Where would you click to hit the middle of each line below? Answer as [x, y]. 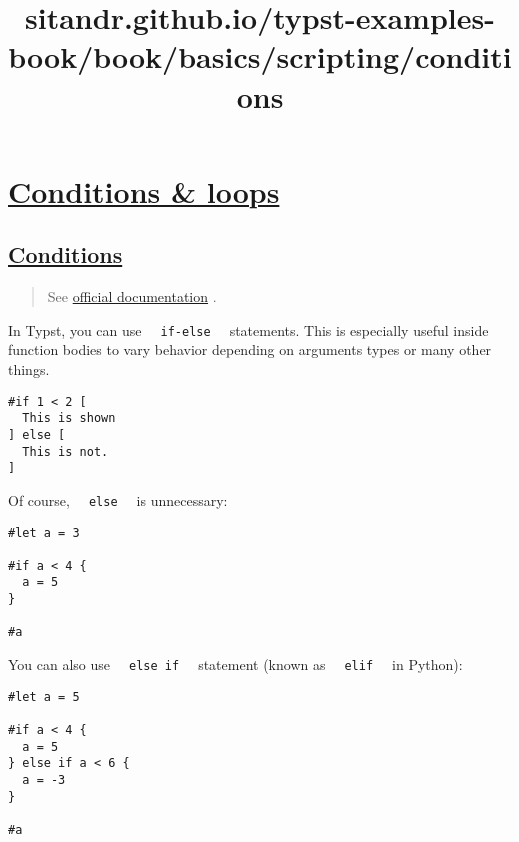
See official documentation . [132, 296]
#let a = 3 [44, 532]
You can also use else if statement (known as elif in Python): [235, 664]
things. [29, 368]
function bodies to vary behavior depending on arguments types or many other [250, 349]
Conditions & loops [144, 190]
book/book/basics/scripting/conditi [260, 56]
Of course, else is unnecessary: [118, 499]
